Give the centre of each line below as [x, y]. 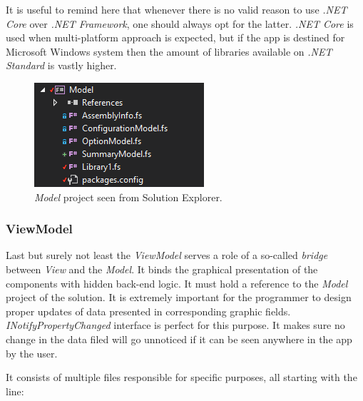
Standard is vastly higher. [61, 65]
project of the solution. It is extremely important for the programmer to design [179, 297]
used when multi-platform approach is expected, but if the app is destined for [175, 37]
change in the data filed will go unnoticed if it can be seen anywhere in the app [179, 339]
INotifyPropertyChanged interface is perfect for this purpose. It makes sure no [175, 325]
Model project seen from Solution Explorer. [128, 197]
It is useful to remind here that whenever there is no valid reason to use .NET [177, 9]
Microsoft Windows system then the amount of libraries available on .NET [169, 51]
